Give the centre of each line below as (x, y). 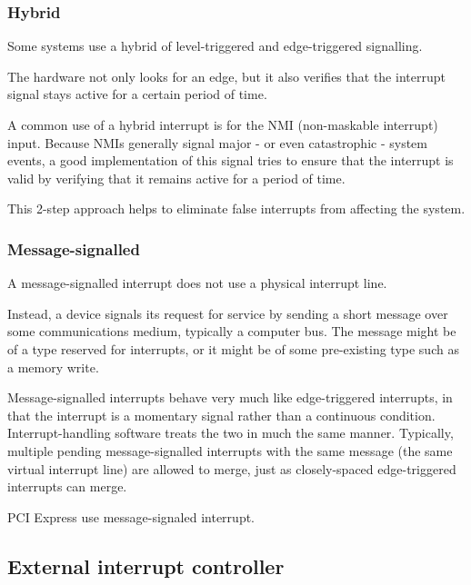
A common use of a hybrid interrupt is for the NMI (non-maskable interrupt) (223, 124)
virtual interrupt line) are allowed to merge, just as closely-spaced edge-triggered (232, 468)
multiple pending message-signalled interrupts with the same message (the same (230, 450)
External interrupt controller (146, 565)
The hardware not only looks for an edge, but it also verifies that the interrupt (226, 76)
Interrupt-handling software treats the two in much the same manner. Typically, (230, 433)
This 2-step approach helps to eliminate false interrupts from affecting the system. (236, 208)
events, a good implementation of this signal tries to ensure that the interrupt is (230, 160)
